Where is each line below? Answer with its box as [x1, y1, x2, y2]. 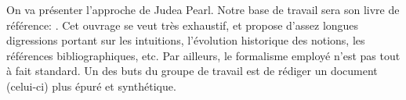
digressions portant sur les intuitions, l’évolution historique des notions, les [6, 32, 365, 48]
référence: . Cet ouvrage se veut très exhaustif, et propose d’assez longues [6, 16, 359, 33]
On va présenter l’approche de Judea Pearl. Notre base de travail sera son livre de [6, 2, 400, 17]
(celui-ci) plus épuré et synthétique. [6, 77, 176, 94]
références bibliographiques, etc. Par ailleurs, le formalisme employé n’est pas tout [6, 47, 401, 63]
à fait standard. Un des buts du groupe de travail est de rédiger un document [6, 62, 378, 79]
